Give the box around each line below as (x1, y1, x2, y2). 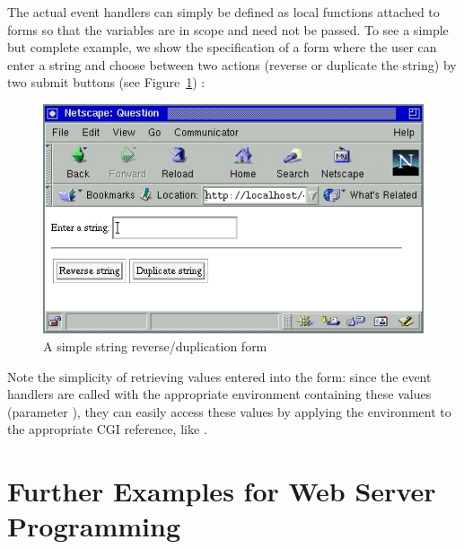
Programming (7, 508, 180, 545)
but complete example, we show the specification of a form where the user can (7, 38, 437, 57)
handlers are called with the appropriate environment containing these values (7, 385, 432, 403)
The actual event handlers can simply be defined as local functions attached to (7, 3, 440, 21)
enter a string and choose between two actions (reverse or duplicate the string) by (7, 55, 457, 74)
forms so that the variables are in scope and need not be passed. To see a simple (7, 20, 449, 39)
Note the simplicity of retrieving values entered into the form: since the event (7, 367, 432, 385)
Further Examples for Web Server (7, 473, 436, 509)
